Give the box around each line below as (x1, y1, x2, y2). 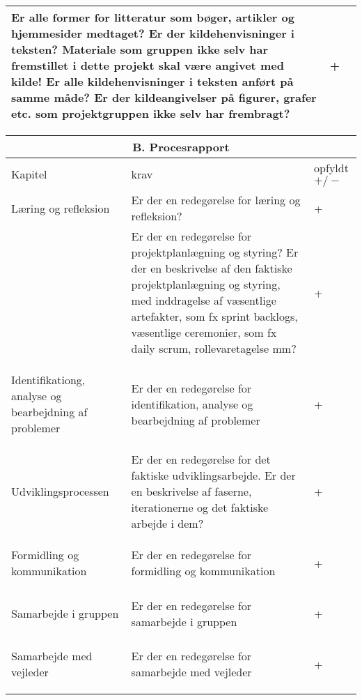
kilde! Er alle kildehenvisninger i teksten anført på (11, 73, 294, 89)
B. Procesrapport (132, 139, 230, 155)
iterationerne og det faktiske (131, 499, 269, 515)
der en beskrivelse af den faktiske (131, 260, 292, 276)
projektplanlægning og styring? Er (131, 244, 299, 260)
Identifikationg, (11, 372, 86, 388)
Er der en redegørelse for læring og (131, 192, 301, 208)
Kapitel (11, 165, 47, 182)
